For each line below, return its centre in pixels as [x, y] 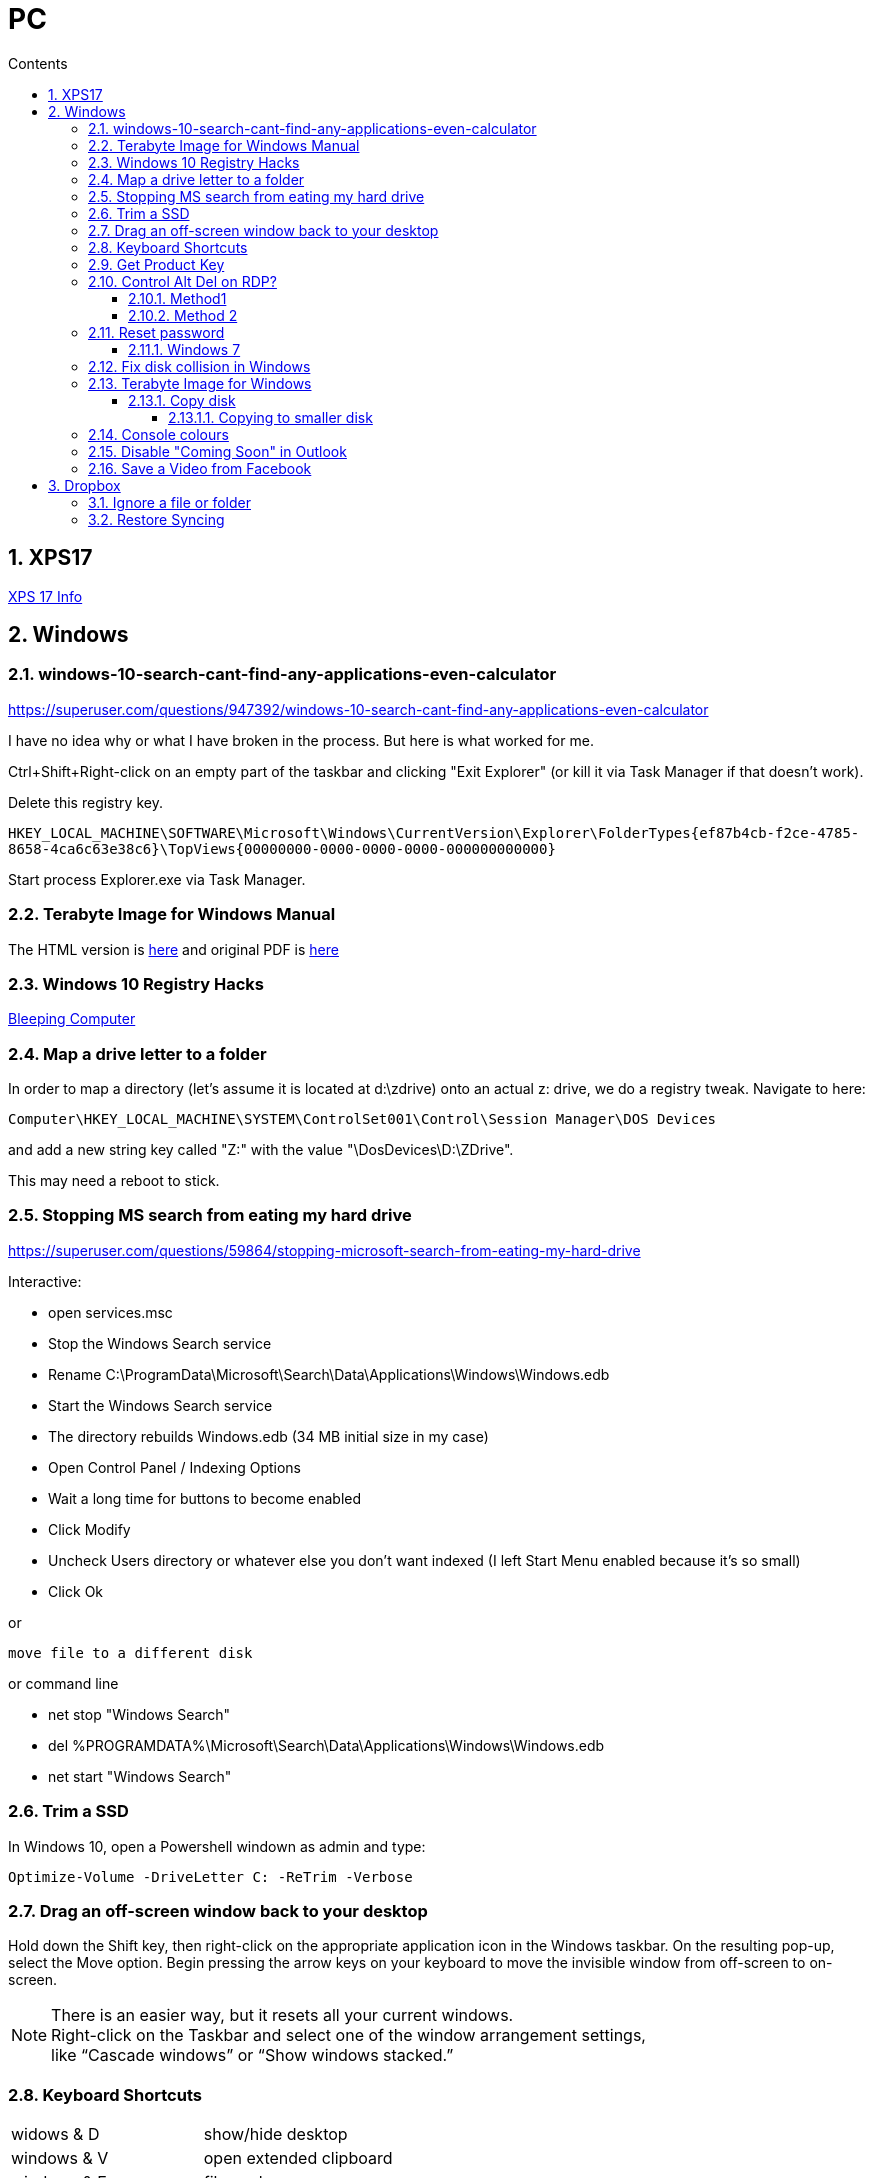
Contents [38, 63]
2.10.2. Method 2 [183, 315]
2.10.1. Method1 [177, 298]
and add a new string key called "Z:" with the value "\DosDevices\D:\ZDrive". [261, 1150]
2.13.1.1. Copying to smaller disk [270, 417]
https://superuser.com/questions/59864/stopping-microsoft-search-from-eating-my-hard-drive [324, 1250]
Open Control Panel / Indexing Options [175, 1467]
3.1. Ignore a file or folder [169, 502]
